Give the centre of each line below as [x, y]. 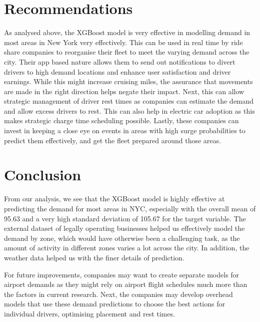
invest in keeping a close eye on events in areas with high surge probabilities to [125, 130]
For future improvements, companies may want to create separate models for [122, 274]
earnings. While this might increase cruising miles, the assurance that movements [128, 81]
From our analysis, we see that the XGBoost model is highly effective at [114, 199]
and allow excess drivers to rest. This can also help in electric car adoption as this [129, 110]
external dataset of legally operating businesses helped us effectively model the [124, 228]
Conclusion [43, 175]
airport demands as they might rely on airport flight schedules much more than [126, 284]
